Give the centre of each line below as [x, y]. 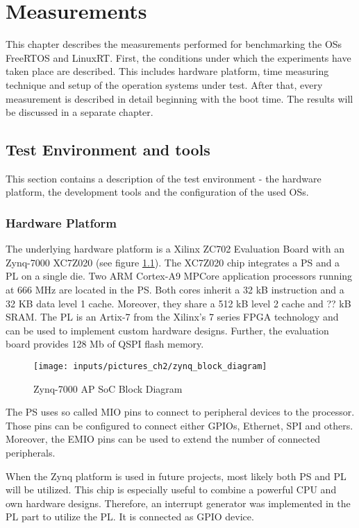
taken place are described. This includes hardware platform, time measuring [167, 71]
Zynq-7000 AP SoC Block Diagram [108, 388]
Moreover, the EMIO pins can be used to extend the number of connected [163, 439]
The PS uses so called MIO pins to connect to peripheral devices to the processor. [180, 412]
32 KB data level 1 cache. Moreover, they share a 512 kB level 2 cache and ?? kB [178, 303]
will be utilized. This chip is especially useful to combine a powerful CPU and [171, 489]
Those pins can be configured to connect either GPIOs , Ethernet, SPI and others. [179, 425]
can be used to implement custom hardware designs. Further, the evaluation [167, 330]
